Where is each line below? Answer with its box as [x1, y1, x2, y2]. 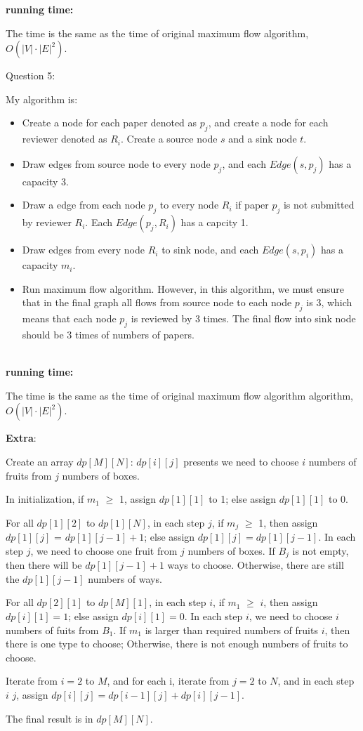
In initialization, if [6, 492, 84, 506]
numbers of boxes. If [187, 543, 275, 558]
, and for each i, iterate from [107, 673, 230, 688]
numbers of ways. [88, 571, 162, 586]
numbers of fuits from [6, 622, 99, 637]
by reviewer [22, 215, 72, 230]
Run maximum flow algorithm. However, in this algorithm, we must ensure [22, 281, 345, 296]
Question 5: [6, 68, 55, 83]
